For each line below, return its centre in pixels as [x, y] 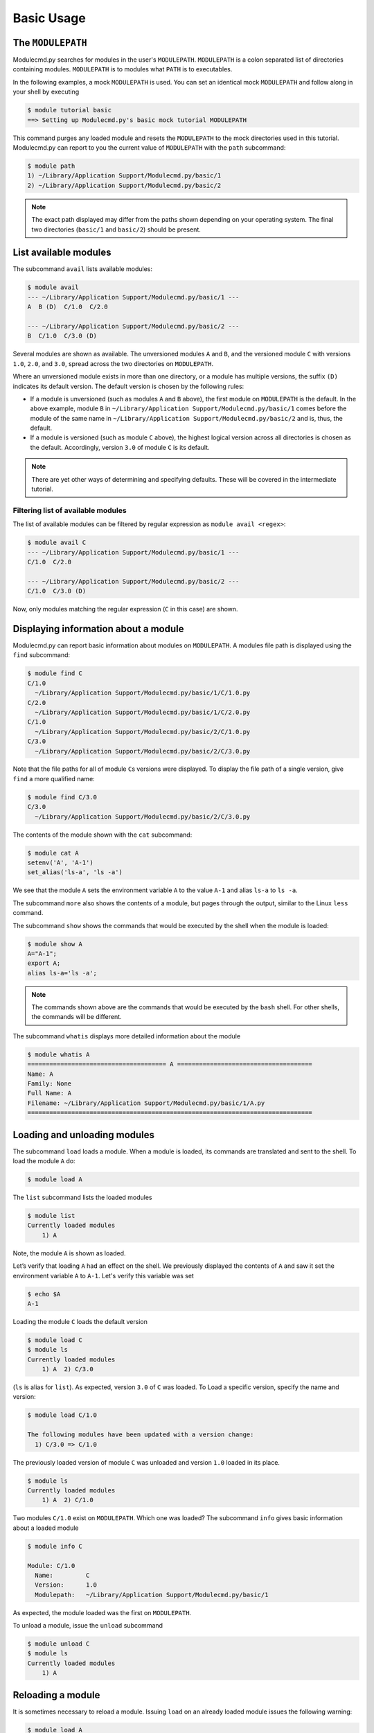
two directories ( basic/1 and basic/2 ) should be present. [116, 229]
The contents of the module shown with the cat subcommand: [103, 835]
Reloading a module [56, 1695]
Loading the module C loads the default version [80, 1321]
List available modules [62, 253]
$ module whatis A [59, 1054]
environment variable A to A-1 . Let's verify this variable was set [103, 1275]
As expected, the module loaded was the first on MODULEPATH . [102, 1612]
